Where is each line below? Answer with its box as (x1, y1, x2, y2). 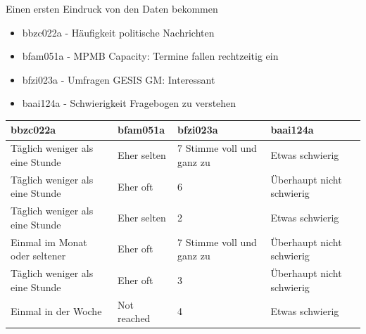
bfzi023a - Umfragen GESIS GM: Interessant (22, 72, 215, 86)
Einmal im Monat (11, 234, 87, 249)
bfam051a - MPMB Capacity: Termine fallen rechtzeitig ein (22, 49, 279, 63)
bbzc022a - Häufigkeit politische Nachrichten (22, 25, 215, 39)
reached (118, 311, 151, 326)
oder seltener (11, 248, 66, 263)
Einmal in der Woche (11, 304, 102, 319)
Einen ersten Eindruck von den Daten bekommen (6, 1, 218, 15)
